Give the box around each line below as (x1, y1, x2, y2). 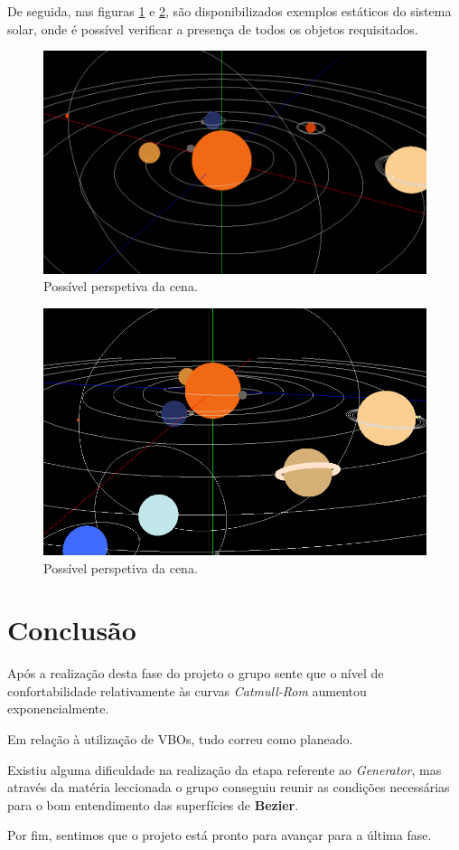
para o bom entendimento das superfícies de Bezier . (7, 795, 299, 814)
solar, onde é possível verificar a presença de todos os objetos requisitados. (7, 19, 418, 38)
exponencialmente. (7, 699, 109, 718)
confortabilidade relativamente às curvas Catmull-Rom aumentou (7, 681, 367, 700)
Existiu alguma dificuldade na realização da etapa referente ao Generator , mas (7, 760, 442, 779)
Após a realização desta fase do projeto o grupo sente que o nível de (7, 664, 384, 683)
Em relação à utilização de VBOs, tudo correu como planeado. (7, 730, 353, 749)
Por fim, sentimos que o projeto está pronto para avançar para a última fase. (7, 826, 432, 845)
